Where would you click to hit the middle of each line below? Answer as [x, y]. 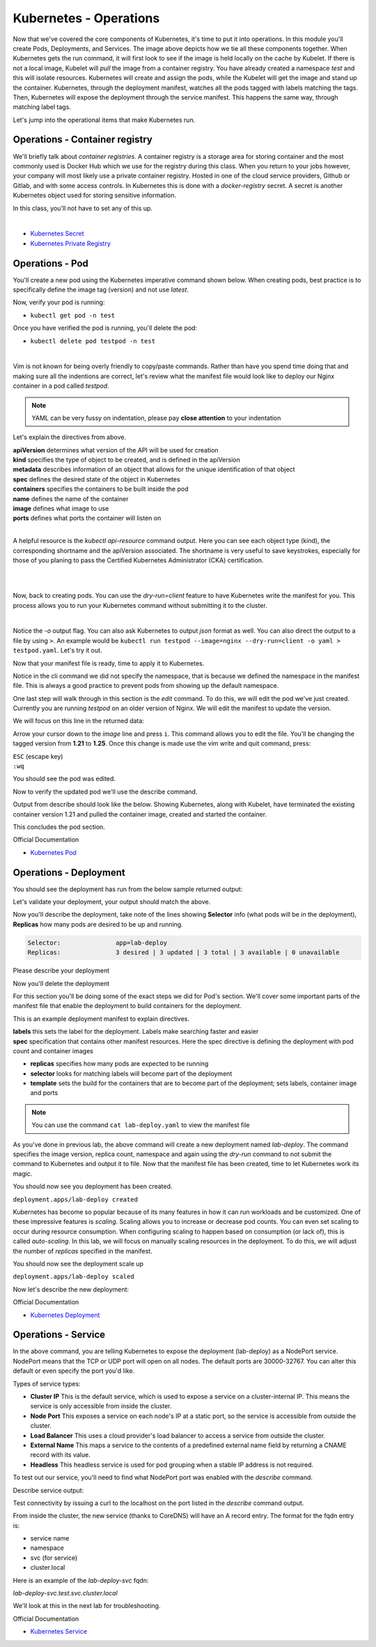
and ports [44, 1093]
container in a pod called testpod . [61, 386]
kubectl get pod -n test [72, 315]
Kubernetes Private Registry [71, 243]
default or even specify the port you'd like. [74, 1371]
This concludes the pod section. [59, 827]
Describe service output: [48, 1490]
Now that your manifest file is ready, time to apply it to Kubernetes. [109, 663]
